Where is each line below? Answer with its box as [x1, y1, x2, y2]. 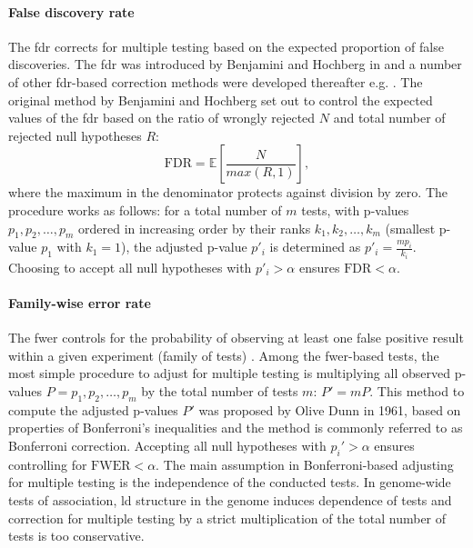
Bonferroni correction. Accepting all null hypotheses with [8, 435, 327, 454]
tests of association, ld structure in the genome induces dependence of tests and [8, 490, 452, 509]
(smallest [385, 218, 436, 237]
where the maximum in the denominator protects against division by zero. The [8, 183, 448, 202]
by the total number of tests [141, 381, 298, 400]
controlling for [8, 454, 87, 473]
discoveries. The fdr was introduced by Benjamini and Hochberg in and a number [8, 55, 462, 74]
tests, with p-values [301, 200, 409, 219]
